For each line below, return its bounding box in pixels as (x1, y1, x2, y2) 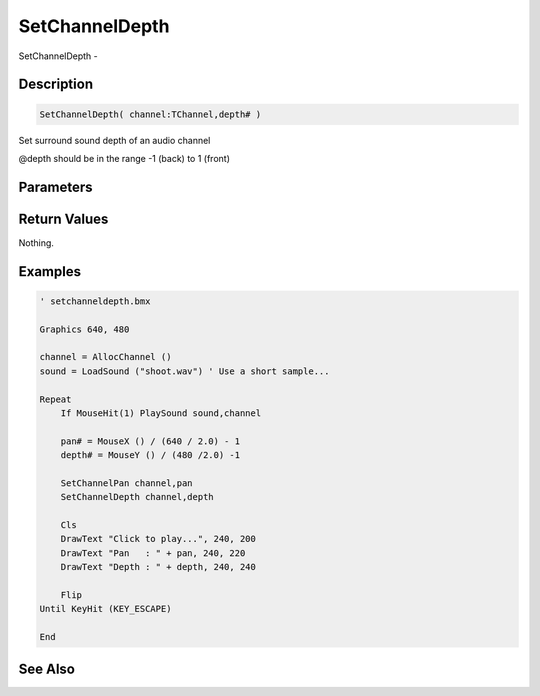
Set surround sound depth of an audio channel (18, 134, 211, 146)
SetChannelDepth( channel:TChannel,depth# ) (39, 108, 262, 120)
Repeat (39, 393, 72, 405)
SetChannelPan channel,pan (60, 477, 194, 489)
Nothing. (18, 236, 55, 249)
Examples (18, 263, 82, 280)
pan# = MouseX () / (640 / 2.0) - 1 (60, 435, 240, 447)
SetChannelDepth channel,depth (60, 491, 214, 503)
